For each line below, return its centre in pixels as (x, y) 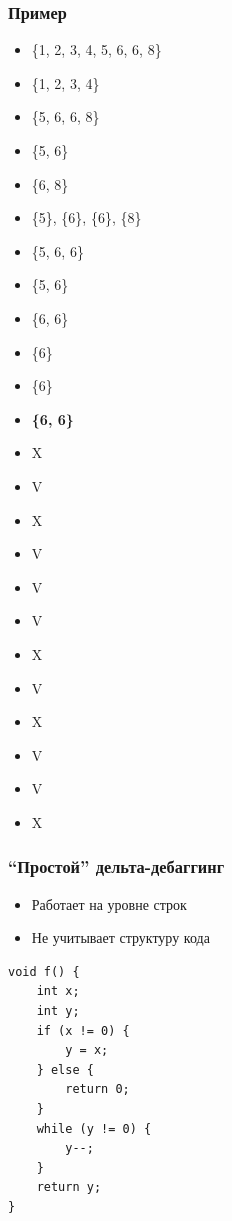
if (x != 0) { (83, 1030)
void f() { (44, 971)
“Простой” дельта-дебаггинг (116, 866)
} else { (65, 1069)
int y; (58, 1011)
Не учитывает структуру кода (120, 937)
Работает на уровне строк (109, 903)
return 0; (97, 1089)
